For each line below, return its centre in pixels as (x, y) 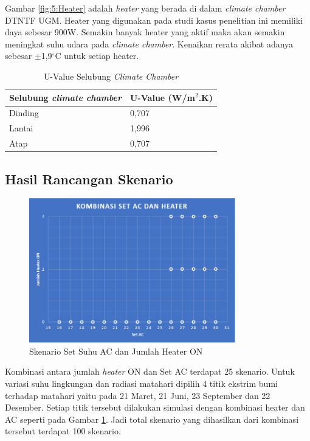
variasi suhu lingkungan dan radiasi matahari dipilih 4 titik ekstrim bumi (141, 384)
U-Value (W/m (163, 97)
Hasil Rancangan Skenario (89, 179)
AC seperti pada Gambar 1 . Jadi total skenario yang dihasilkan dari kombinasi (152, 419)
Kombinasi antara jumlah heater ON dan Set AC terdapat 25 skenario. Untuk (150, 371)
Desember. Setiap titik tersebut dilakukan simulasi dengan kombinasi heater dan (155, 407)
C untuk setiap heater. (97, 56)
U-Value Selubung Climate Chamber (111, 76)
